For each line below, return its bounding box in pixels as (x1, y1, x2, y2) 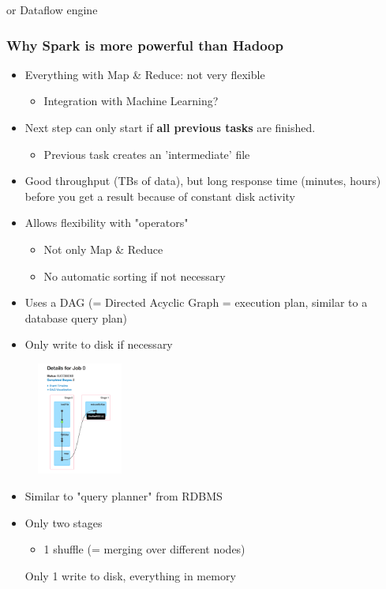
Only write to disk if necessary (24, 336, 173, 353)
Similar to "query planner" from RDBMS (24, 488, 223, 504)
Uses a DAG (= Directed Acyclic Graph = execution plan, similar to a (24, 294, 368, 311)
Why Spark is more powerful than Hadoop (6, 35, 283, 55)
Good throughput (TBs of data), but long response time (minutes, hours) (24, 172, 381, 189)
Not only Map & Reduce (43, 240, 163, 257)
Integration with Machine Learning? (43, 93, 219, 109)
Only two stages (24, 514, 103, 530)
